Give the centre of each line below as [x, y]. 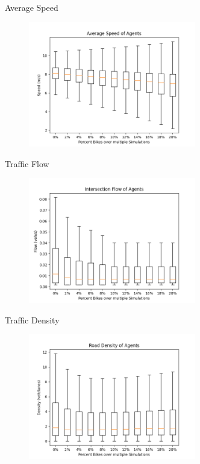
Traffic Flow [27, 163]
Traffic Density [32, 319]
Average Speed [32, 7]
